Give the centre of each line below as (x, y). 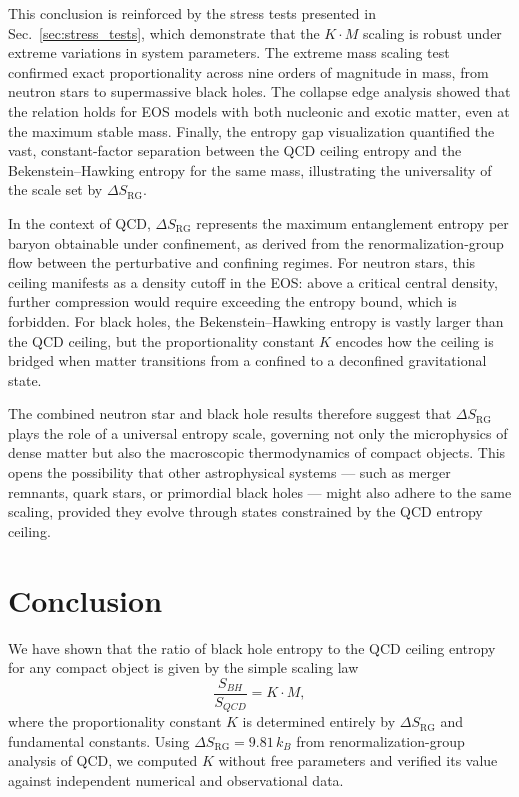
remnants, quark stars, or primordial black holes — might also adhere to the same (260, 491)
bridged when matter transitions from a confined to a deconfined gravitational (247, 360)
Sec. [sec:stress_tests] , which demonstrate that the (164, 32)
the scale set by (55, 189)
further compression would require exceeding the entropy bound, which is (232, 301)
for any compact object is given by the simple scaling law (183, 667)
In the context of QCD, (79, 222)
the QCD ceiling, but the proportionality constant (161, 340)
